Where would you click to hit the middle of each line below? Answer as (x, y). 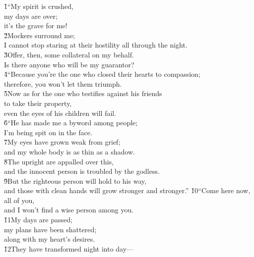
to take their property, (38, 103)
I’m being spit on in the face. (48, 132)
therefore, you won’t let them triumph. (63, 83)
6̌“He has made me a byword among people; (71, 123)
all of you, (19, 200)
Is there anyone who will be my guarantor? (69, 64)
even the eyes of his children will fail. (60, 113)
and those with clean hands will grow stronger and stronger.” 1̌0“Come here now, (127, 190)
